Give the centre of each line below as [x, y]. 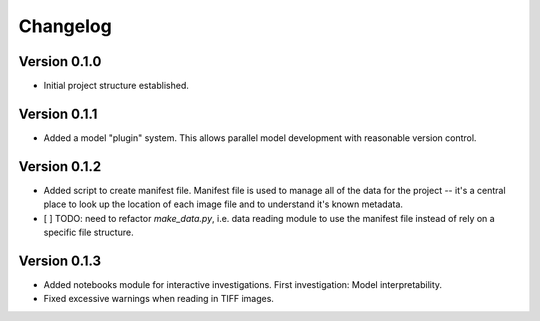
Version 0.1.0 [60, 61]
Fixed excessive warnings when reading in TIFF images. [159, 299]
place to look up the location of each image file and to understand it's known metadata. [223, 204]
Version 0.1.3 [60, 260]
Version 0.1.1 [58, 113]
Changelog [65, 26]
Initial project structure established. [116, 86]
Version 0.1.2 [60, 166]
